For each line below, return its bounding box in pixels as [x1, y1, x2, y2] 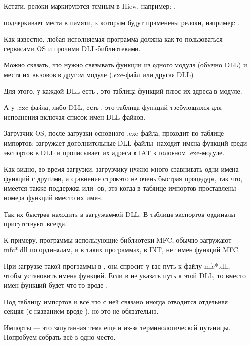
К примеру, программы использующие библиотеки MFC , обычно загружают [4, 235, 232, 245]
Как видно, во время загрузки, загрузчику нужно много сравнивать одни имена [4, 164, 239, 174]
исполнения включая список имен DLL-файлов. [4, 111, 146, 122]
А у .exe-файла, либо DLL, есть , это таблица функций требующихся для [4, 102, 222, 112]
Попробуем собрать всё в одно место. [4, 332, 116, 342]
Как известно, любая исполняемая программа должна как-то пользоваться [4, 34, 223, 44]
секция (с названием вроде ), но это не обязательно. [4, 306, 159, 316]
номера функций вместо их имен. [4, 192, 103, 202]
